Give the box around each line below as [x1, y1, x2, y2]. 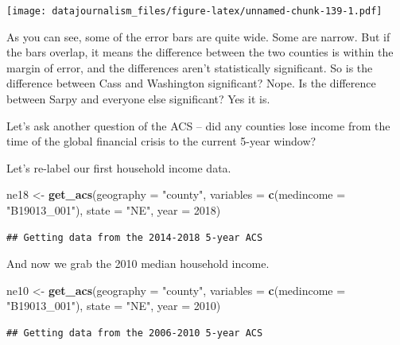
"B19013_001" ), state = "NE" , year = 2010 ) [6, 297, 221, 314]
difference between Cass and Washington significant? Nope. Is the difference [6, 75, 376, 91]
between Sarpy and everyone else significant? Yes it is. [6, 91, 270, 107]
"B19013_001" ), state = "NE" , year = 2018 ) [6, 202, 221, 218]
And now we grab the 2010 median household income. [6, 255, 270, 272]
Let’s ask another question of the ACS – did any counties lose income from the [6, 117, 390, 134]
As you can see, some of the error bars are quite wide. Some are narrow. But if [6, 28, 390, 45]
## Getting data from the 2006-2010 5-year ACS [6, 327, 263, 339]
